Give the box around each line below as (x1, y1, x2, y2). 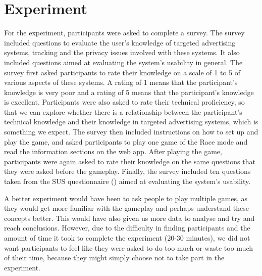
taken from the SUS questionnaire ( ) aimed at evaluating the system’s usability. (4, 176, 251, 187)
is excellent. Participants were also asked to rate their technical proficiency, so (4, 97, 245, 107)
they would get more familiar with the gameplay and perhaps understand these (4, 203, 249, 213)
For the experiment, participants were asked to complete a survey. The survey (4, 27, 245, 38)
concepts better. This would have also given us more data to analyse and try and (4, 212, 255, 223)
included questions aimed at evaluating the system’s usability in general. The (4, 57, 243, 67)
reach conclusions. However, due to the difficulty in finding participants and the (4, 222, 250, 233)
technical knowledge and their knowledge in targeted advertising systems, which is (4, 116, 258, 127)
